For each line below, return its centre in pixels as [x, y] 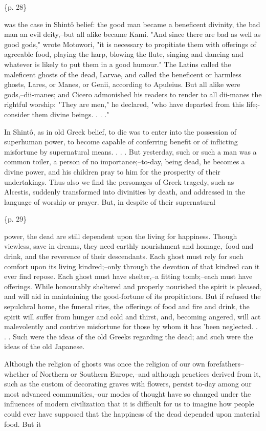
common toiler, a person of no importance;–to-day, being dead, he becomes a [125, 161]
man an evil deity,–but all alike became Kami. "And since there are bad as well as [132, 34]
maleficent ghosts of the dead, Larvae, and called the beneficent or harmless [123, 74]
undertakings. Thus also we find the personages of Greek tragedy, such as [119, 181]
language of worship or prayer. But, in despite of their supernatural [110, 201]
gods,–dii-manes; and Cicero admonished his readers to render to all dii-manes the [133, 94]
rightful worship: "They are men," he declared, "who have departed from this [124, 104]
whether [17, 373]
